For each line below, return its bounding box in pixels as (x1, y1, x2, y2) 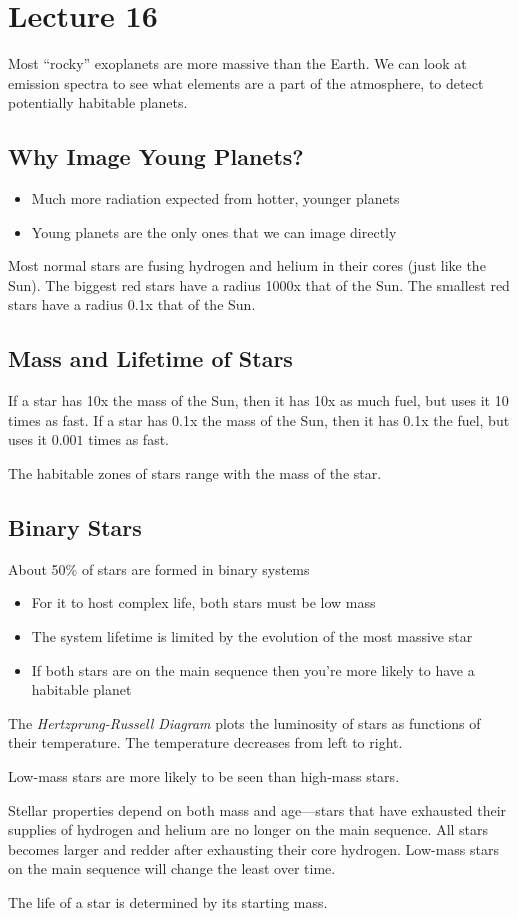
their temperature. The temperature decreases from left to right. (8, 732, 403, 753)
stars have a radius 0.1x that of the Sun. (8, 294, 256, 315)
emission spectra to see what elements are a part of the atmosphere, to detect (8, 72, 484, 93)
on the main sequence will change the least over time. (8, 858, 336, 879)
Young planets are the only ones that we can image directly (31, 221, 397, 242)
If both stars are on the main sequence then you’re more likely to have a (31, 659, 475, 680)
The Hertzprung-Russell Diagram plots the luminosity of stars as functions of (8, 712, 481, 733)
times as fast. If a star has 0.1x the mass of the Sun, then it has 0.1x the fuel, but (8, 409, 510, 430)
